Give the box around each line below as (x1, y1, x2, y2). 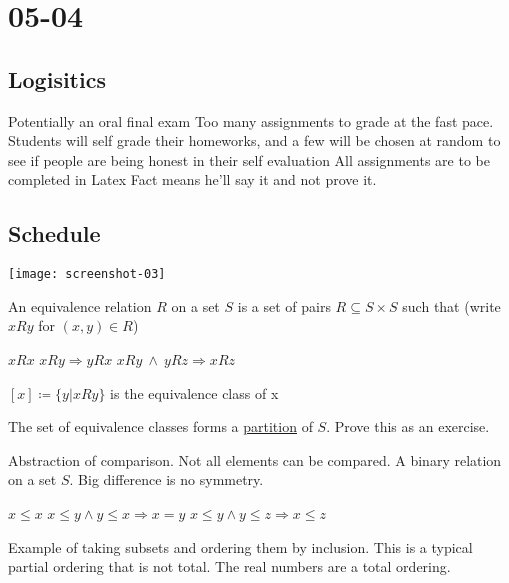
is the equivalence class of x (110, 382, 279, 403)
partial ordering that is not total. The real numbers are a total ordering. (8, 556, 451, 577)
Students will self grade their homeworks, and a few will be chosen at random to (8, 130, 501, 151)
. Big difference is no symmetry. (69, 469, 264, 490)
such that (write (402, 295, 501, 316)
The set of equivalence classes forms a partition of (8, 416, 313, 437)
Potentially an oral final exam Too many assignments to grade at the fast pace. (8, 110, 494, 131)
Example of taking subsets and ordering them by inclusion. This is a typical (8, 536, 473, 557)
